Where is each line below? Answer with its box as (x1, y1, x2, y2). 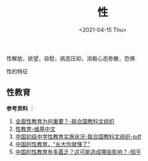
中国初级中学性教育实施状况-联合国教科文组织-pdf (15, 132, 142, 140)
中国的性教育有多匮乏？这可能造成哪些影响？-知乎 (15, 148, 142, 156)
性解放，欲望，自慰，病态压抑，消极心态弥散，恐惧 (6, 54, 135, 62)
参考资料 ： (6, 104, 35, 112)
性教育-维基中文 (15, 125, 56, 132)
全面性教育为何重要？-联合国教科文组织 (15, 117, 115, 125)
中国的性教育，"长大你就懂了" (15, 140, 91, 148)
